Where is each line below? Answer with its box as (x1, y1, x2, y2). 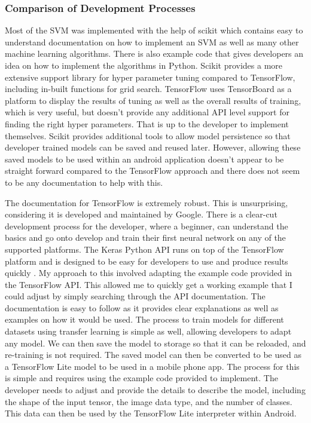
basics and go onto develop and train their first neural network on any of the (5, 231, 286, 244)
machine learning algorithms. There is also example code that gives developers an (5, 47, 304, 60)
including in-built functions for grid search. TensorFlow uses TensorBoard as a (5, 82, 292, 95)
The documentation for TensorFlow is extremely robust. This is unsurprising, (5, 196, 288, 209)
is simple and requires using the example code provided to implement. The (5, 372, 278, 384)
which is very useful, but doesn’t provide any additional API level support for (5, 106, 289, 118)
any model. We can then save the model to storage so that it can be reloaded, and (5, 336, 306, 349)
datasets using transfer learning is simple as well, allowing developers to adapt (5, 325, 292, 338)
